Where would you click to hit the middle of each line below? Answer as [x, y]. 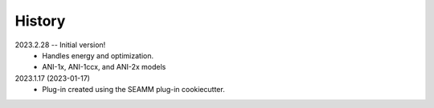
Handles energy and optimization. [98, 55]
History [40, 21]
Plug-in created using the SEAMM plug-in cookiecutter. [133, 90]
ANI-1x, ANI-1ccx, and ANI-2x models [104, 67]
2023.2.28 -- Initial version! [60, 45]
